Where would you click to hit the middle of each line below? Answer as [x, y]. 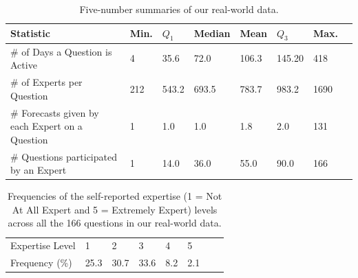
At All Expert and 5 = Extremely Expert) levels [115, 209]
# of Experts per [46, 82]
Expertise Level [43, 245]
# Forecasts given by [55, 112]
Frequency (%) [41, 263]
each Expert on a [46, 126]
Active [24, 65]
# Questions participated [64, 156]
